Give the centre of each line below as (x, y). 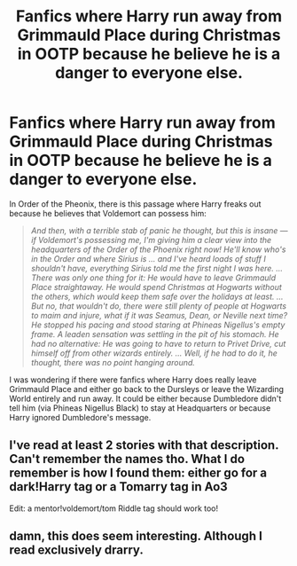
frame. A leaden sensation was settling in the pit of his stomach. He (155, 334)
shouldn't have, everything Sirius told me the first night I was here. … (157, 268)
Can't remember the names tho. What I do (127, 459)
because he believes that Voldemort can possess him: (108, 213)
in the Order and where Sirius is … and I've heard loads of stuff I (148, 258)
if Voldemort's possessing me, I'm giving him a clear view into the (151, 240)
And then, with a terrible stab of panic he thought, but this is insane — (159, 230)
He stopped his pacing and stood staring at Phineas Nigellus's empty (158, 325)
